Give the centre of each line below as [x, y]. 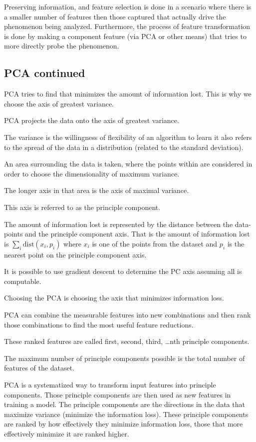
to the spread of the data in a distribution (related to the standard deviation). [124, 147]
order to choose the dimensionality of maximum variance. [92, 173]
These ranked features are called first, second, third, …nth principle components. [127, 341]
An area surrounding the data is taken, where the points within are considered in [128, 164]
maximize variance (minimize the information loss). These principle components [126, 414]
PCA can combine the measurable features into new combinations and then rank [128, 315]
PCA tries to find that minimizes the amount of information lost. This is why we [128, 94]
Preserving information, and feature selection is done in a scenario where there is [128, 6]
